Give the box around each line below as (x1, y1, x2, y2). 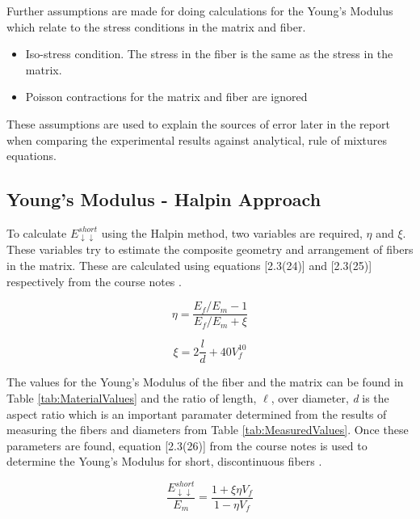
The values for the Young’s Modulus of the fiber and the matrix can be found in (6, 373, 404, 390)
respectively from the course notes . (6, 272, 182, 289)
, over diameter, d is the (271, 389, 389, 406)
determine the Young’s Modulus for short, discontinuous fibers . (6, 453, 322, 470)
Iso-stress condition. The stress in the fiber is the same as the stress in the (25, 45, 393, 62)
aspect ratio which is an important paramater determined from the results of (6, 405, 387, 422)
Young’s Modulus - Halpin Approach (6, 187, 321, 212)
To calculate (6, 224, 67, 241)
